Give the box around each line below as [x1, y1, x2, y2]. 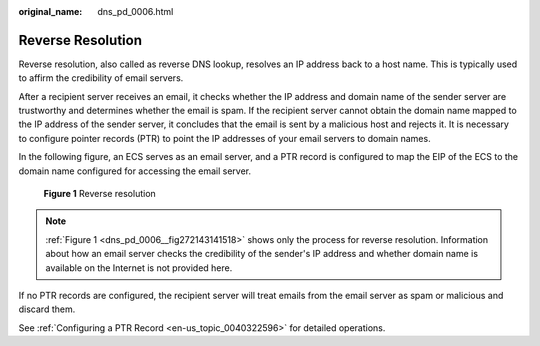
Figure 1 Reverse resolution [43, 188, 157, 200]
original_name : [18, 6, 83, 17]
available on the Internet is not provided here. [45, 261, 233, 274]
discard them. [18, 303, 76, 315]
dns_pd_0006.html [97, 6, 174, 17]
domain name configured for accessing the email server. [18, 165, 252, 177]
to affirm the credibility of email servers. [18, 72, 184, 84]
